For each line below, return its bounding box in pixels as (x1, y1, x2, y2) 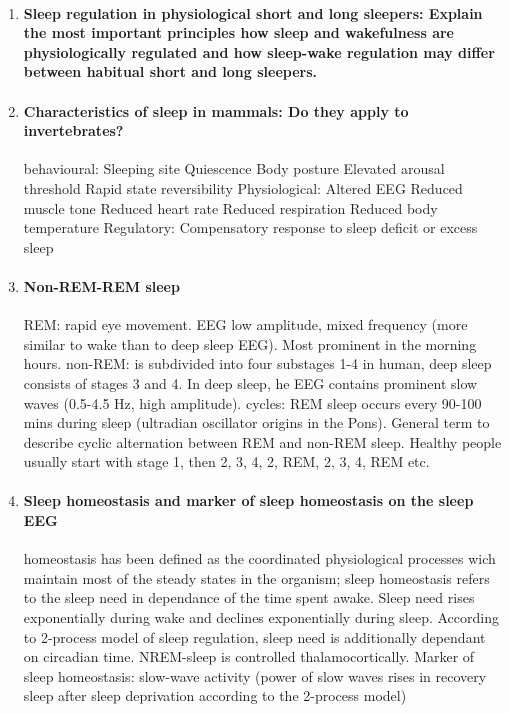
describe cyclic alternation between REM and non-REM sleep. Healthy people (23, 431, 502, 452)
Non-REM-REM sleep (23, 275, 180, 296)
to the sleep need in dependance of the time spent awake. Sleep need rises (23, 587, 475, 608)
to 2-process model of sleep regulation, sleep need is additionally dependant (23, 626, 486, 647)
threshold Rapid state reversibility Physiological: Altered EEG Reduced (23, 177, 463, 198)
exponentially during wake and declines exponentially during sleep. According (23, 607, 499, 628)
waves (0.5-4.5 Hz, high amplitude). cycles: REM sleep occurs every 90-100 (23, 392, 482, 413)
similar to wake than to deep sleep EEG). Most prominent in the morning (23, 333, 477, 354)
